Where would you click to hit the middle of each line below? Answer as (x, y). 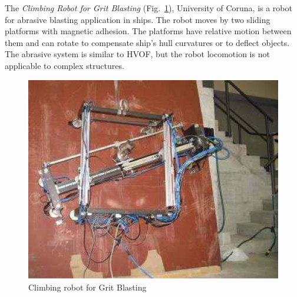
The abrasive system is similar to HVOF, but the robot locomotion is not (137, 54)
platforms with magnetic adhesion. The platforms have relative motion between (148, 31)
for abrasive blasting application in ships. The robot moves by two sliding (138, 19)
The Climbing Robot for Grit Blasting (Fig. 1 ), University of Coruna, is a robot (148, 8)
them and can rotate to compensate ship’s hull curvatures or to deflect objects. (147, 42)
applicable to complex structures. (65, 65)
